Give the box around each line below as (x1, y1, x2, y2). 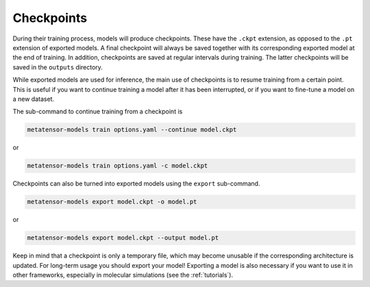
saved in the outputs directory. (12, 62, 103, 71)
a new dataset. (12, 95, 55, 103)
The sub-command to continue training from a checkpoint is (12, 107, 183, 116)
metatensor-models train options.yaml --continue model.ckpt (27, 126, 237, 134)
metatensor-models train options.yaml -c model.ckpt (27, 162, 208, 170)
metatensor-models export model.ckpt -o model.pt (27, 198, 197, 206)
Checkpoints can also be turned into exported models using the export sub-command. (12, 179, 260, 188)
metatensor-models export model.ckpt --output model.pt (27, 234, 219, 242)
